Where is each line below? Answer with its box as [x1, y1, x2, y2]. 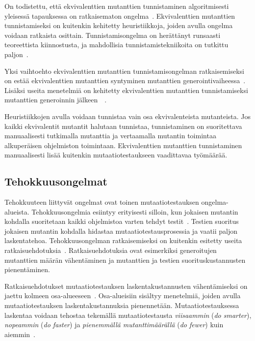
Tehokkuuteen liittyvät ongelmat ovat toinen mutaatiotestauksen [4, 197, 199, 207]
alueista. [4, 206, 29, 217]
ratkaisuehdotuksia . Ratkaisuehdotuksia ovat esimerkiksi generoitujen [4, 245, 217, 255]
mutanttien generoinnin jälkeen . [4, 94, 107, 105]
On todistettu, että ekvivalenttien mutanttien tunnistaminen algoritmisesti [4, 1, 229, 11]
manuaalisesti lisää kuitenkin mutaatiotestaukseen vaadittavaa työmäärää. [4, 150, 228, 160]
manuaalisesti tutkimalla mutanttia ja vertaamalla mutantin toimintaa [4, 130, 216, 141]
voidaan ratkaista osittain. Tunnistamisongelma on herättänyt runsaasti [4, 30, 221, 40]
